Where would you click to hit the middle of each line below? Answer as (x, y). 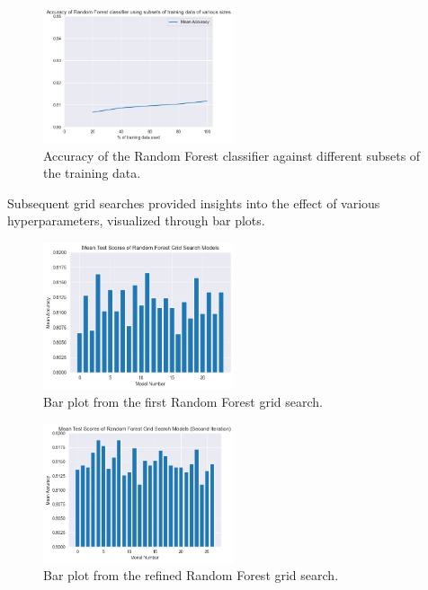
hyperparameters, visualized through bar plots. (136, 220)
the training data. (92, 173)
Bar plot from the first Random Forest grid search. (183, 402)
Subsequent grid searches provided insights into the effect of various (194, 203)
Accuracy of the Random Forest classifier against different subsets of (232, 155)
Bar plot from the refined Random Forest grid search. (191, 575)
